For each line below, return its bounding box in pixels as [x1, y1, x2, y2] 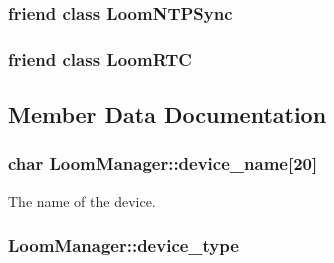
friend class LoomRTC [8, 46, 192, 71]
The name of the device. [8, 190, 156, 211]
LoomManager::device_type [8, 233, 239, 258]
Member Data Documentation [8, 99, 327, 130]
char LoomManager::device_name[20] [8, 151, 318, 176]
